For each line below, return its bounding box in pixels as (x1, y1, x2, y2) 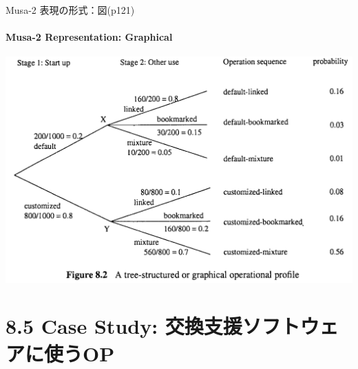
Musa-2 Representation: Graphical (6, 30, 173, 44)
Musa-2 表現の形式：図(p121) (6, 3, 135, 17)
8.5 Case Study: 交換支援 (6, 312, 242, 340)
